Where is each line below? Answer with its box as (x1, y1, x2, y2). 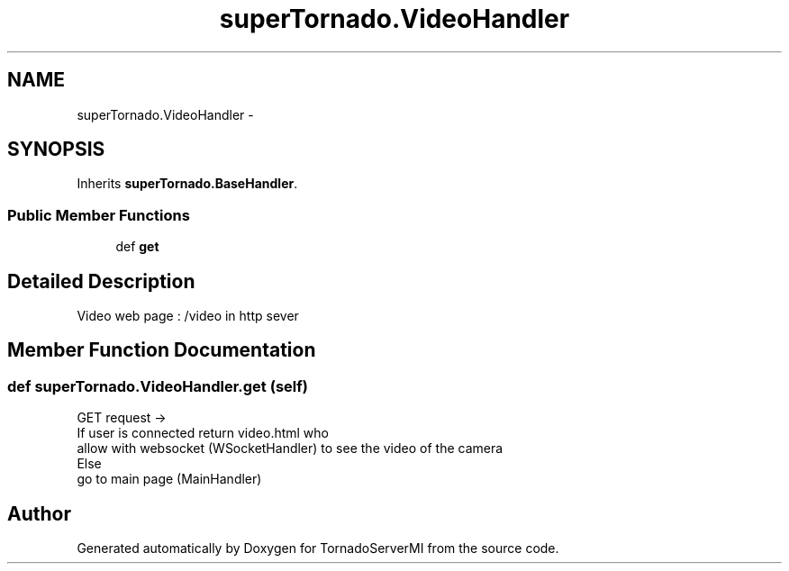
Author (7, 502, 71, 525)
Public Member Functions (7, 205, 190, 224)
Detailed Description (7, 269, 195, 293)
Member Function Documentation (7, 339, 316, 362)
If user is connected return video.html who (77, 425, 329, 441)
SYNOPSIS (7, 138, 105, 161)
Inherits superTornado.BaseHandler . (77, 176, 298, 192)
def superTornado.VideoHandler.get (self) (7, 376, 308, 395)
